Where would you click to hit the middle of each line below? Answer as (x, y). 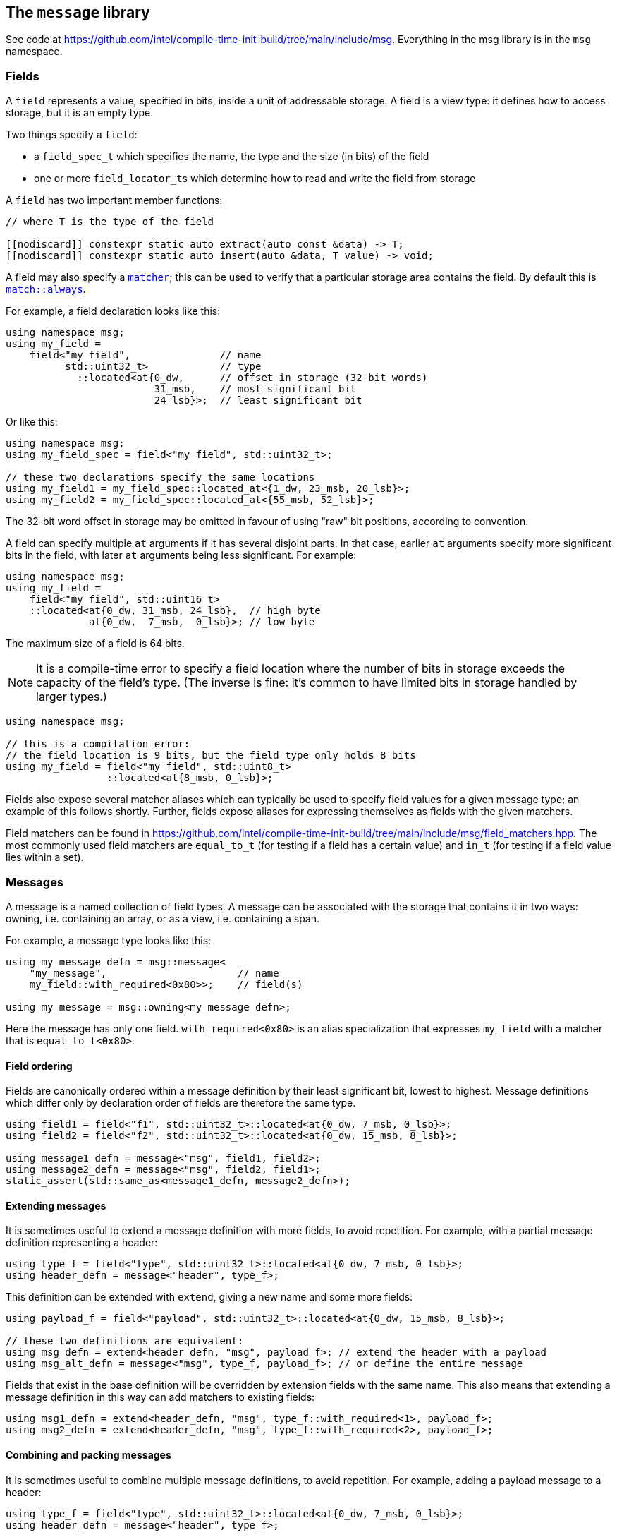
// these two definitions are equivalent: (125, 1341)
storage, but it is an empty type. (80, 113)
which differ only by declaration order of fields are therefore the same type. (181, 1103)
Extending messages (56, 1205)
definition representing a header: (82, 1243)
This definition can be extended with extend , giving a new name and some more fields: (209, 1297)
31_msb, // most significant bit (255, 389)
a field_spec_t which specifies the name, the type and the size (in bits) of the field (232, 157)
